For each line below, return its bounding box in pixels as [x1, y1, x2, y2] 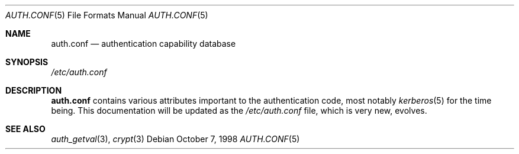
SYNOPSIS [5, 57, 49, 67]
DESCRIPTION [5, 85, 62, 95]
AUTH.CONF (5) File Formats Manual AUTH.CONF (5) [5, 10, 208, 20]
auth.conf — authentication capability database [51, 38, 236, 49]
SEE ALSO [5, 124, 46, 134]
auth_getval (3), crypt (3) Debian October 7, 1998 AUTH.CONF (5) [51, 134, 300, 144]
